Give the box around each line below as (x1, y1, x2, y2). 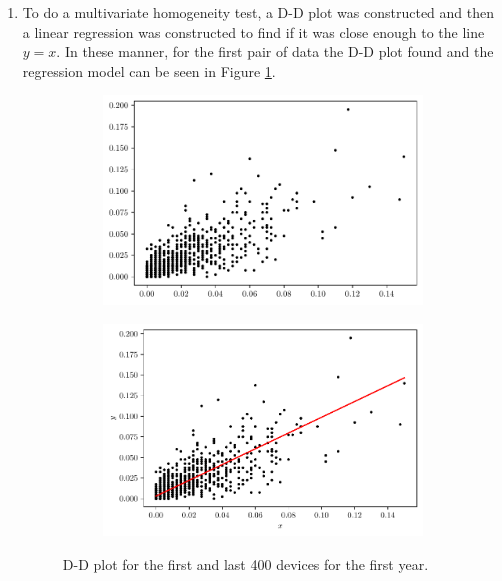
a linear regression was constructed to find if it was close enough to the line (22, 21, 485, 42)
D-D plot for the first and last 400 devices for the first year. (62, 553, 429, 574)
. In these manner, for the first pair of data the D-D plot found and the (56, 41, 494, 62)
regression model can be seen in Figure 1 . (22, 60, 276, 81)
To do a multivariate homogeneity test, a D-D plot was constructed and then (22, 2, 495, 22)
